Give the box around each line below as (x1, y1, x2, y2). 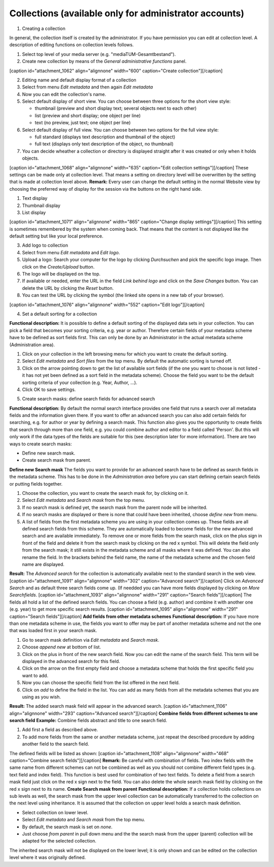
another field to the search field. (22, 741, 89, 747)
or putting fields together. (9, 481, 63, 487)
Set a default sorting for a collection (22, 311, 97, 317)
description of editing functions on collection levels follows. (9, 42, 134, 48)
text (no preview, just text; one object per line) (35, 119, 131, 126)
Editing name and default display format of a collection (22, 77, 136, 83)
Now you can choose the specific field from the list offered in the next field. (22, 679, 180, 686)
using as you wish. (22, 694, 61, 700)
